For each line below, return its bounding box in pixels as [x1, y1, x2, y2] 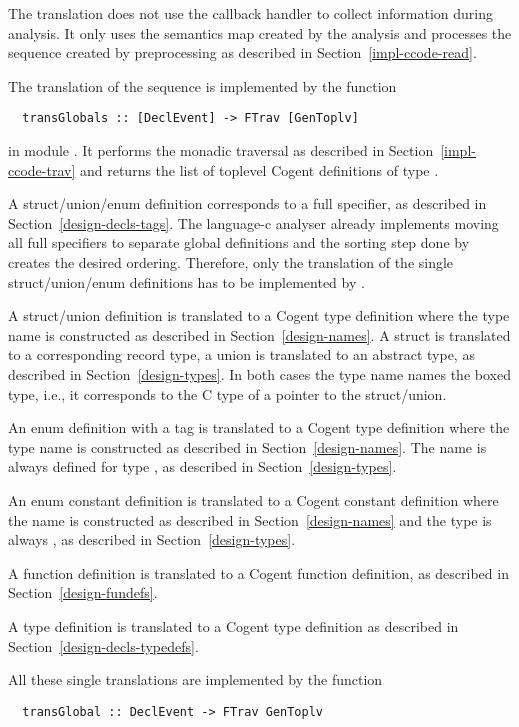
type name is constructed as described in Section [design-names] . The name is [8, 436, 487, 457]
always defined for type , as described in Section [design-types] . [8, 456, 397, 477]
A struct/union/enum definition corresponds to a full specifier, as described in [8, 193, 487, 214]
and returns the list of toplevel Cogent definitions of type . [79, 159, 439, 180]
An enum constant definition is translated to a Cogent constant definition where [8, 489, 499, 510]
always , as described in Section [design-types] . [8, 529, 296, 550]
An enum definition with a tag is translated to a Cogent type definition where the [8, 417, 510, 438]
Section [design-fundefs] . [8, 582, 158, 603]
